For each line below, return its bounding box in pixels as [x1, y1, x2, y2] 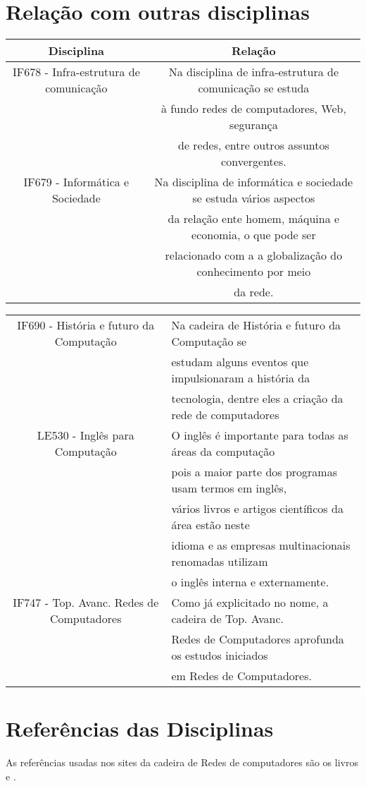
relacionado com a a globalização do [165, 247, 343, 264]
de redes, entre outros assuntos [177, 137, 329, 154]
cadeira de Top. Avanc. [171, 610, 284, 627]
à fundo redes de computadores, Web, [160, 100, 346, 117]
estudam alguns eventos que [171, 353, 309, 370]
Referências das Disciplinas [6, 714, 274, 743]
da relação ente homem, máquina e [168, 210, 340, 227]
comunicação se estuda [198, 80, 310, 97]
